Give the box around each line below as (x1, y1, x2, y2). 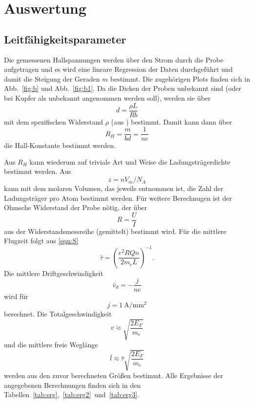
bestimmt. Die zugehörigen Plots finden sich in (110, 73, 250, 84)
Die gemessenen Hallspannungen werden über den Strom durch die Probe (4, 54, 224, 64)
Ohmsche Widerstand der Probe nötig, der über (4, 202, 148, 212)
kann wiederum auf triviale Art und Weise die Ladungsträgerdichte (29, 156, 231, 167)
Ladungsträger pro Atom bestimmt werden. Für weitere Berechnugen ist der (4, 192, 232, 203)
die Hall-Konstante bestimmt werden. (4, 140, 116, 150)
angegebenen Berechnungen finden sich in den (4, 380, 141, 390)
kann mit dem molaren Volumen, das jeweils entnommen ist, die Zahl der (4, 183, 224, 193)
